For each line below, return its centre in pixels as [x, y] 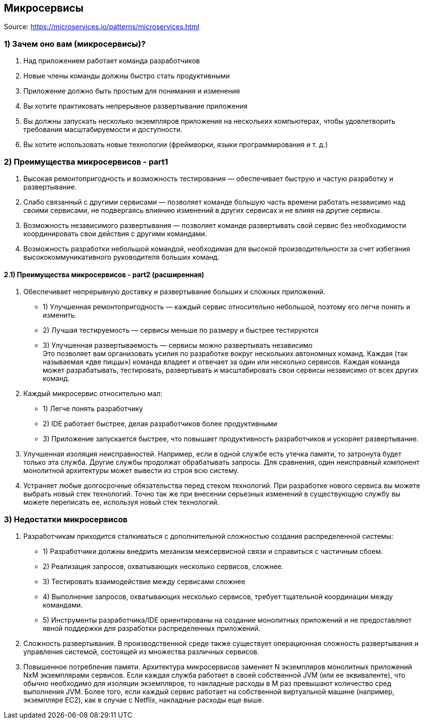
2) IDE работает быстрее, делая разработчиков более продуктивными [160, 424]
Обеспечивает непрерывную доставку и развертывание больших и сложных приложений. [175, 292]
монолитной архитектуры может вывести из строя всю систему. [131, 471]
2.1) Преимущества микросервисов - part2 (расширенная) [104, 274]
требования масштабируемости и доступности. [103, 130]
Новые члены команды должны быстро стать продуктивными [127, 76]
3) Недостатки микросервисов [66, 519]
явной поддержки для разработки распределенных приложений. [152, 628]
